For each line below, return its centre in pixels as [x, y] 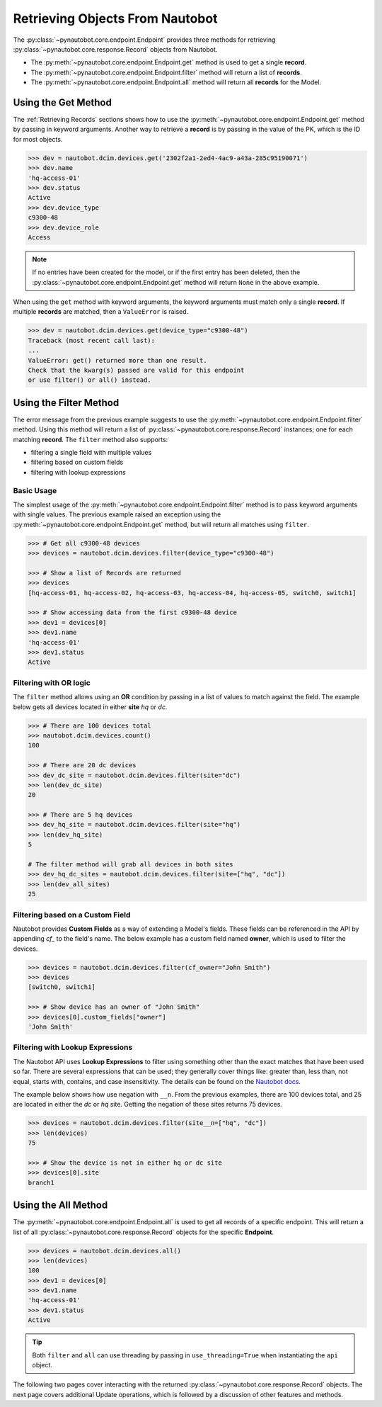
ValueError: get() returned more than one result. [118, 360]
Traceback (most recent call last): [92, 340]
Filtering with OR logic [52, 682]
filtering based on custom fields [77, 462]
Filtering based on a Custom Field [72, 915]
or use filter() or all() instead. [89, 380]
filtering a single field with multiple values [91, 453]
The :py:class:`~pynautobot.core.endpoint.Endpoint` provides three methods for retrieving [144, 40]
